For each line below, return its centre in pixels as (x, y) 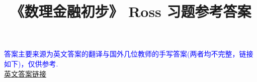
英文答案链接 (25, 73)
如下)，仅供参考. (31, 63)
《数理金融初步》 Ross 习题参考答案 (131, 11)
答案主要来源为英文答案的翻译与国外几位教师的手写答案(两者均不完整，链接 (129, 54)
